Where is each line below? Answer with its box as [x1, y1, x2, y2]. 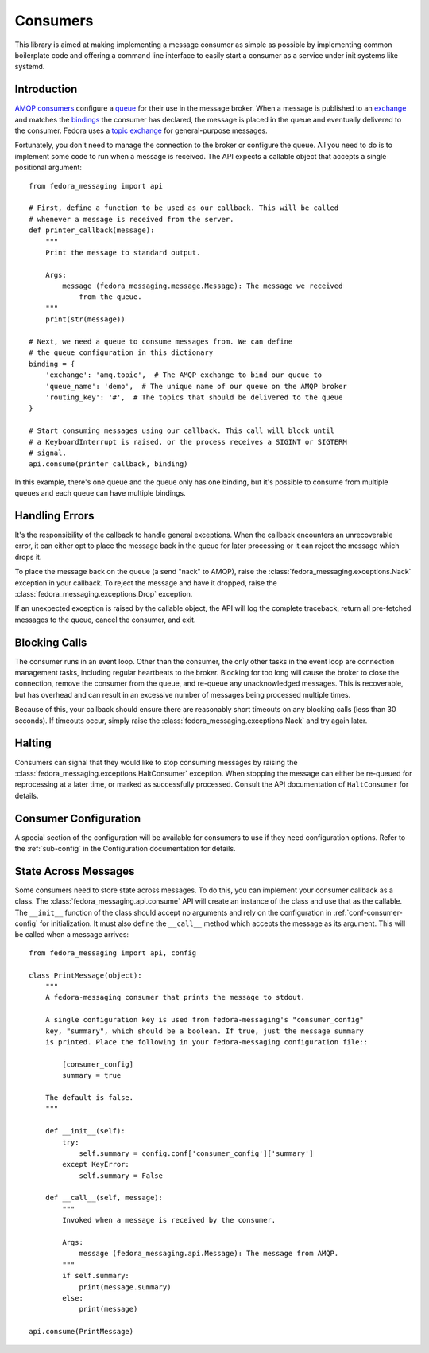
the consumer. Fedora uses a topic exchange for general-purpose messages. [14, 126, 268, 135]
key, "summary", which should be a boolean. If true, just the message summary [44, 1026, 365, 1036]
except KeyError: [62, 1160, 130, 1169]
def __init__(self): [44, 1126, 126, 1136]
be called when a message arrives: [14, 930, 129, 939]
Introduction [14, 83, 78, 96]
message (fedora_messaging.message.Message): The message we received [62, 282, 343, 290]
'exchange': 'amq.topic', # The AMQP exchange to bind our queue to [44, 371, 323, 379]
